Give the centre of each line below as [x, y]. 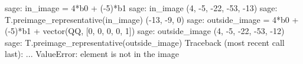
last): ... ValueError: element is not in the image [92, 54]
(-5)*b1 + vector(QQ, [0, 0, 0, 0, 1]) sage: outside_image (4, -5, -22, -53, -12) [145, 31]
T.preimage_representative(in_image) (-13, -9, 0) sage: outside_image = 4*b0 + [152, 19]
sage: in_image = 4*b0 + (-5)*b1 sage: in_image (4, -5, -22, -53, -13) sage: [141, 8]
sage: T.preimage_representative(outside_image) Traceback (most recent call [145, 42]
